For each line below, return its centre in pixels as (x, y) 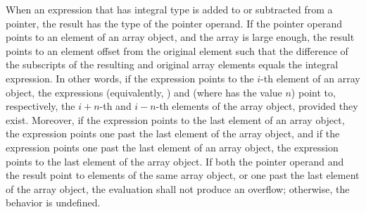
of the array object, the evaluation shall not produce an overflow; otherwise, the (178, 188)
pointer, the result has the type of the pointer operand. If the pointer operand (174, 23)
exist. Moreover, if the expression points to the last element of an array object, (175, 119)
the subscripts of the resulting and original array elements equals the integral (172, 64)
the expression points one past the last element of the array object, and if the (173, 133)
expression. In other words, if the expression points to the (130, 78)
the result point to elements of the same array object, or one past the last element (183, 175)
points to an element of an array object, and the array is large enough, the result (180, 37)
